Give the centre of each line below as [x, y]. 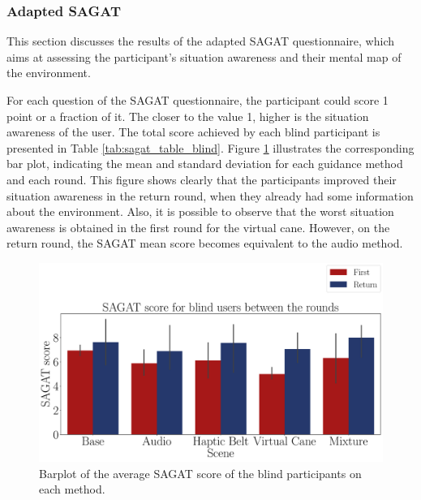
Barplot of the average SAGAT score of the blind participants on [200, 473]
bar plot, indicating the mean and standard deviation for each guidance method [205, 164]
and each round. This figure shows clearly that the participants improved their [202, 179]
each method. [72, 489]
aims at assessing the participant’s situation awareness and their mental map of [204, 56]
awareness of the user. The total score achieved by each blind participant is [193, 132]
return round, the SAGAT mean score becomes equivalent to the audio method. [205, 243]
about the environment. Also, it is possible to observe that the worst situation [200, 211]
